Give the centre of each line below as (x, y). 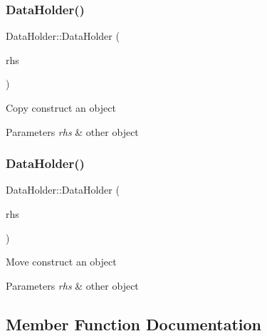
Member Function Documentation (134, 324)
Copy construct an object (61, 107)
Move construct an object (61, 262)
